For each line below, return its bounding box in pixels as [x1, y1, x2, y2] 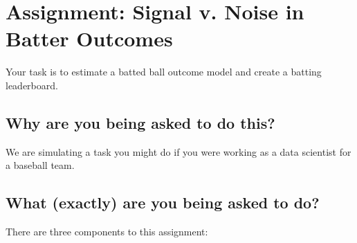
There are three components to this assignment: [6, 224, 208, 239]
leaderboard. [6, 78, 58, 92]
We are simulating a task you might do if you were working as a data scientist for [6, 144, 351, 159]
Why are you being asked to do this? [6, 111, 275, 133]
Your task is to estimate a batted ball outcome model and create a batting [6, 64, 322, 79]
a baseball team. [6, 158, 75, 172]
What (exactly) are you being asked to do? [6, 192, 320, 213]
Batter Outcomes [6, 24, 173, 53]
